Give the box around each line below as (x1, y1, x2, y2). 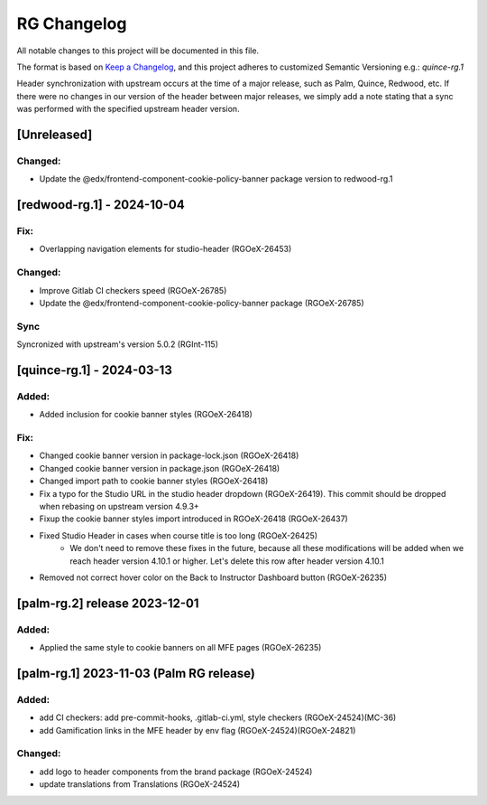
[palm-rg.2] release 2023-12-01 (16, 595, 199, 611)
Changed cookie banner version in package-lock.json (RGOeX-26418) (39, 450, 299, 461)
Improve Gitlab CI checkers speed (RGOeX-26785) (39, 285, 227, 295)
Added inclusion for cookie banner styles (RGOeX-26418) (39, 409, 253, 420)
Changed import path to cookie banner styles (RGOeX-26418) (39, 475, 269, 487)
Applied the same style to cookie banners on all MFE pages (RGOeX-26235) (39, 642, 322, 653)
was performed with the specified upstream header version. (16, 104, 240, 115)
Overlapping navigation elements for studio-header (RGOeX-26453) (39, 244, 292, 255)
